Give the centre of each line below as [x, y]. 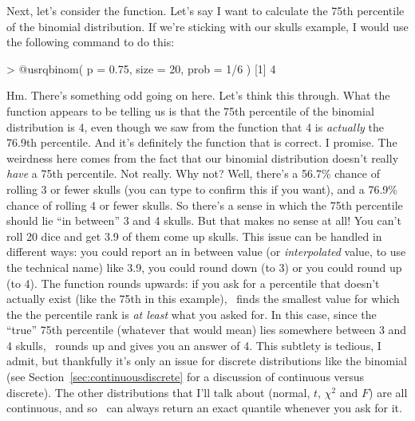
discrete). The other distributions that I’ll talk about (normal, [158, 392]
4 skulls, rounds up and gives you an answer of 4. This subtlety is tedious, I [194, 345]
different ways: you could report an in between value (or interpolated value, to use [206, 252]
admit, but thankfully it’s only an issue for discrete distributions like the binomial [207, 361]
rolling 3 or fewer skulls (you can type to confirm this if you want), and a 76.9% [202, 189]
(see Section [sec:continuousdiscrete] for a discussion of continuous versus [186, 377]
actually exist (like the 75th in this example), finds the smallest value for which [203, 299]
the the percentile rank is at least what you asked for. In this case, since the [192, 314]
